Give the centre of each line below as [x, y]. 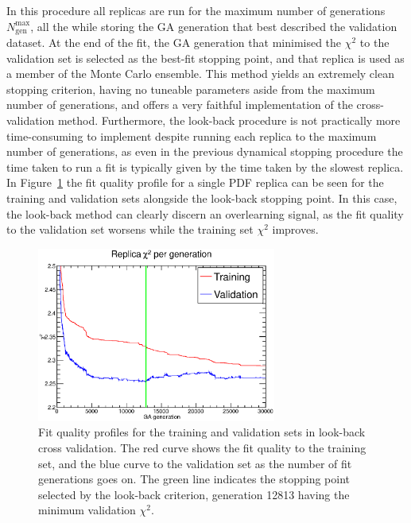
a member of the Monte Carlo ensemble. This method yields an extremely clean [200, 74]
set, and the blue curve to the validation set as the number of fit [195, 463]
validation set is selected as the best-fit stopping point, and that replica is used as [205, 58]
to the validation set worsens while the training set [130, 229]
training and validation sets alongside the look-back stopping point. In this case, [202, 198]
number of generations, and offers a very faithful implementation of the [180, 105]
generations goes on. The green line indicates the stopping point [194, 479]
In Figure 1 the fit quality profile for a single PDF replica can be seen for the [195, 182]
